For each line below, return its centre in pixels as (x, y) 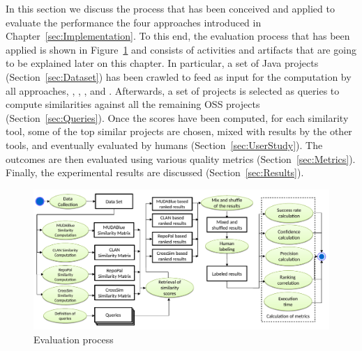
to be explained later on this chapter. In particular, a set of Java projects (162, 63)
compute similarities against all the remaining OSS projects (133, 104)
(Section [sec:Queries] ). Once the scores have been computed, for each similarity (177, 117)
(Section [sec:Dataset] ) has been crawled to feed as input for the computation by (179, 76)
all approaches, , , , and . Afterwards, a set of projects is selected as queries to (173, 90)
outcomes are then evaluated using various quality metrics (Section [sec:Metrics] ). (181, 158)
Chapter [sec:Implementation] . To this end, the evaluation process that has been (178, 36)
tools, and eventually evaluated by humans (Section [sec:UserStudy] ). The (164, 145)
